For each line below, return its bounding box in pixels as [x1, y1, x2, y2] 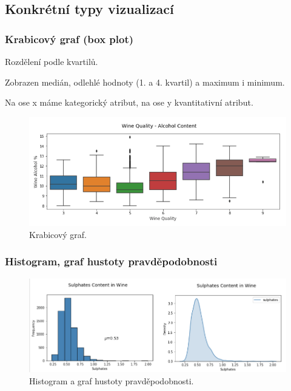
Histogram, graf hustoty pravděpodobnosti [5, 254, 218, 269]
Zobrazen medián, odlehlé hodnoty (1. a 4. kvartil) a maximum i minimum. [5, 75, 285, 88]
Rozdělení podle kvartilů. [5, 55, 98, 67]
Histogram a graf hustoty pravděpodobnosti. [29, 374, 194, 387]
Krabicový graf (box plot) [5, 31, 134, 46]
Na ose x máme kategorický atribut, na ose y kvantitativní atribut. [5, 96, 253, 109]
